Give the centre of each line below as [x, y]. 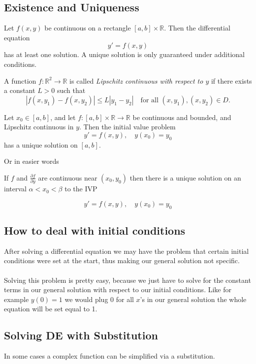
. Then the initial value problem [128, 127]
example [16, 299]
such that [71, 90]
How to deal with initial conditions [95, 230]
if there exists [231, 80]
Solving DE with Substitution [81, 335]
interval [15, 189]
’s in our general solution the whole [193, 299]
